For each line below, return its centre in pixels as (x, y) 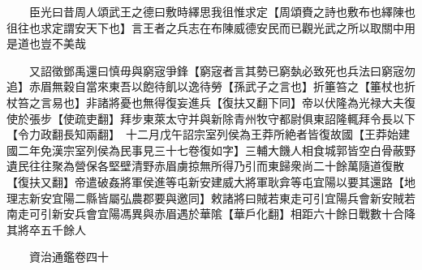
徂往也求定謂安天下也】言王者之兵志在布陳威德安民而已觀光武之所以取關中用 (211, 27)
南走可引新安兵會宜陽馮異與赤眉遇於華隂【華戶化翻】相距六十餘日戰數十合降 (211, 214)
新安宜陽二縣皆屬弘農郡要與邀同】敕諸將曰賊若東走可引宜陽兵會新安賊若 (222, 197)
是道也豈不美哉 (46, 43)
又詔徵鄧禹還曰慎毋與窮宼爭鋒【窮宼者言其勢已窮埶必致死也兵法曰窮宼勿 (222, 70)
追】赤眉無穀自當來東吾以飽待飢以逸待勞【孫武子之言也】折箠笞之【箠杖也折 (211, 86)
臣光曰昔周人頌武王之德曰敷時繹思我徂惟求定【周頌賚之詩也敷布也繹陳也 (222, 11)
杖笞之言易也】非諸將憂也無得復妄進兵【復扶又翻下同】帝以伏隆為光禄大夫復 (211, 102)
